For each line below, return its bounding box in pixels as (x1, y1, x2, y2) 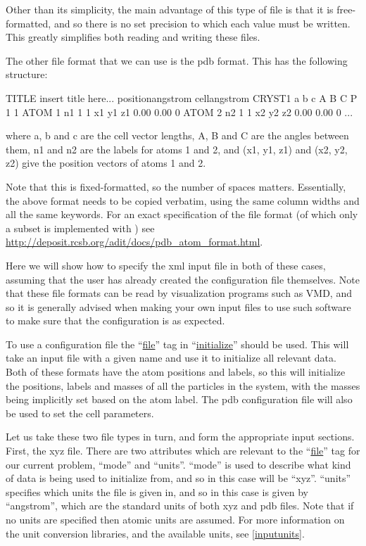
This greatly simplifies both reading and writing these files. (6, 30, 260, 44)
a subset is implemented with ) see (6, 220, 155, 235)
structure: (6, 67, 48, 82)
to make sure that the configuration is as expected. (6, 313, 225, 328)
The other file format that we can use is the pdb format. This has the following (6, 53, 348, 68)
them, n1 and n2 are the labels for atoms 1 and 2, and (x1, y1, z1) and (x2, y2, (6, 141, 348, 156)
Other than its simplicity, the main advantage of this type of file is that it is (6, 2, 334, 16)
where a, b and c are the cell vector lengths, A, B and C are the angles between (6, 128, 349, 143)
